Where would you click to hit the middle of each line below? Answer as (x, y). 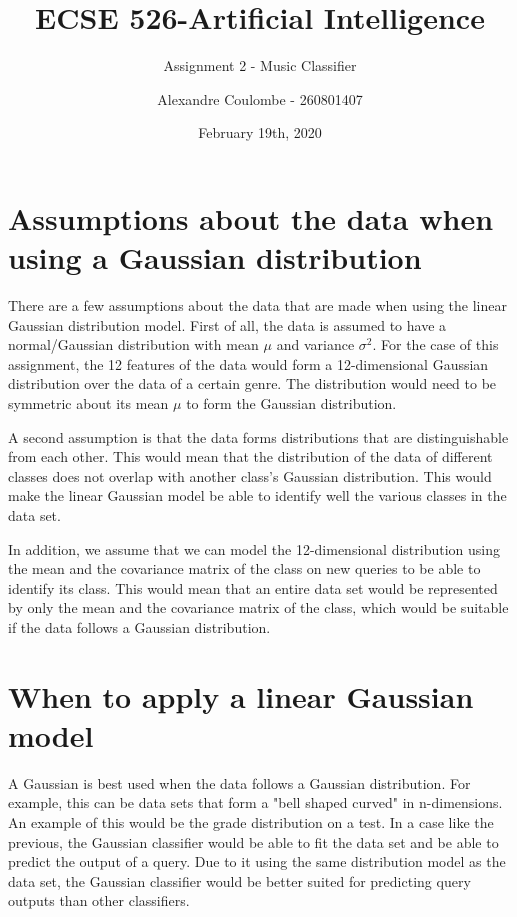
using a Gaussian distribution (215, 257)
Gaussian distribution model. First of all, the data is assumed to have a (227, 324)
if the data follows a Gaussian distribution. (139, 626)
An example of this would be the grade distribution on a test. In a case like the (251, 822)
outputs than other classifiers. (99, 900)
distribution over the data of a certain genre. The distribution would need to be (252, 383)
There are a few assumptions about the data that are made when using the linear (257, 305)
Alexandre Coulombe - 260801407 (260, 98)
